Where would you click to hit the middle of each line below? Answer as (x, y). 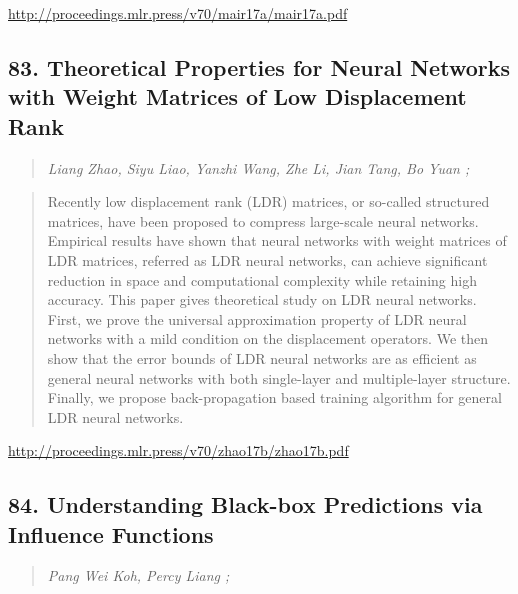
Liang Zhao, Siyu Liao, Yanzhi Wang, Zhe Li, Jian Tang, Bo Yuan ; (258, 167)
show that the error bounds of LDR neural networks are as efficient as (262, 357)
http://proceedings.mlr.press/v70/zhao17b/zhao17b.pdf (178, 450)
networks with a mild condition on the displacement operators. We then (267, 338)
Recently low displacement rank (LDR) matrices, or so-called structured (268, 201)
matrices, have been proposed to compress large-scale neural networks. (263, 220)
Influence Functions (111, 533)
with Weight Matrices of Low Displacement (237, 96)
